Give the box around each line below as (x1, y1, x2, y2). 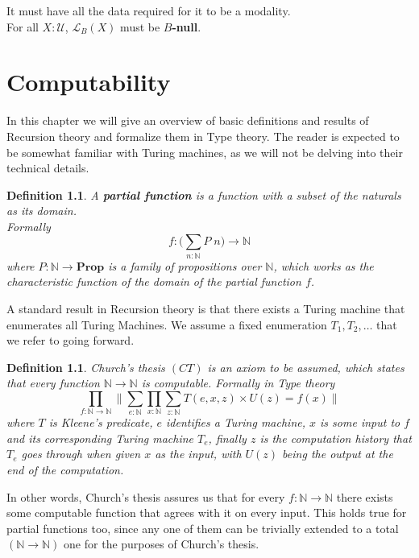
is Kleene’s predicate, (48, 414, 153, 431)
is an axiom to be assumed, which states (207, 358, 404, 375)
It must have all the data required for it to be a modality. (6, 2, 291, 19)
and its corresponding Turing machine (6, 429, 194, 446)
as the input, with (155, 445, 242, 462)
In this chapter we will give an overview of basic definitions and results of (6, 112, 369, 129)
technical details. (6, 159, 89, 176)
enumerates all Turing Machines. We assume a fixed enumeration (6, 316, 327, 333)
